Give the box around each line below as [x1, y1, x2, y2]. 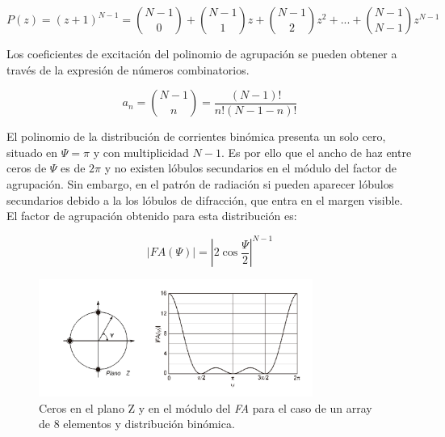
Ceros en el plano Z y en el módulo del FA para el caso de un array [39, 399, 372, 416]
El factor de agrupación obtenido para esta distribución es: [6, 207, 297, 224]
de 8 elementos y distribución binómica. [39, 415, 235, 432]
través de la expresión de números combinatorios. [6, 61, 250, 78]
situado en [6, 143, 58, 160]
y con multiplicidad [93, 143, 189, 160]
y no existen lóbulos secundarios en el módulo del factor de [104, 159, 397, 176]
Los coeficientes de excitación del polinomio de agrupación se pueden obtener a [6, 45, 397, 62]
